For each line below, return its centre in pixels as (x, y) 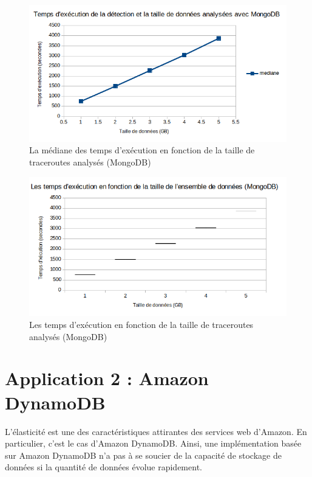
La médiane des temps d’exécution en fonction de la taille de (142, 150)
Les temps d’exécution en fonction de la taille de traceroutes (141, 325)
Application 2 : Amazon (107, 378)
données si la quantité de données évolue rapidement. (103, 467)
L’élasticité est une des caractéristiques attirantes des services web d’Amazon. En (156, 431)
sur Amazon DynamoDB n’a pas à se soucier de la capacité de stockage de (143, 455)
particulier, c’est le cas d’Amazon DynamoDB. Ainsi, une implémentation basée (153, 443)
